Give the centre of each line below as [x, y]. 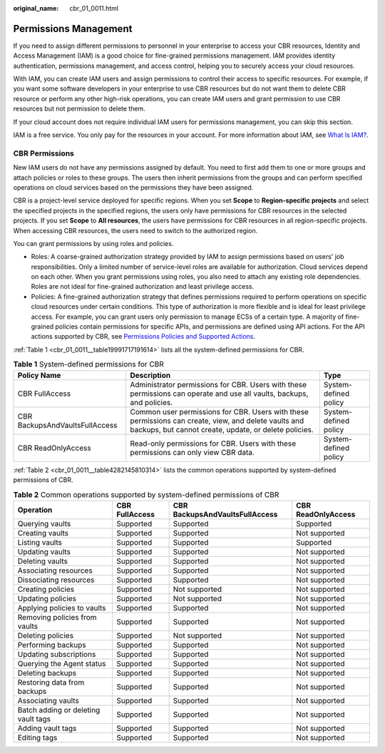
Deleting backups [47, 672]
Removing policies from [57, 617]
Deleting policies [46, 635]
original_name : [36, 8]
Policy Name [39, 375]
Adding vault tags [47, 728]
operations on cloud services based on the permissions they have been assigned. [133, 187]
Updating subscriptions [57, 654]
